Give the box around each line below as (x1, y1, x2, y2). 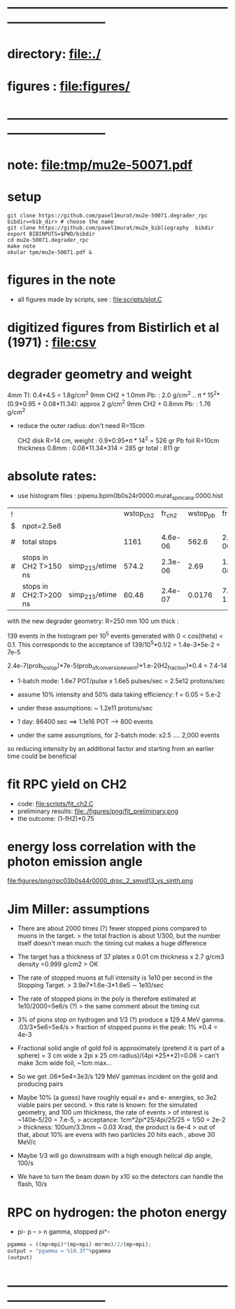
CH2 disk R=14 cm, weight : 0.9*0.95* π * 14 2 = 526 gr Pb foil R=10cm (17, 435, 220, 445)
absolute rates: (7, 468, 97, 484)
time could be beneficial (7, 752, 77, 760)
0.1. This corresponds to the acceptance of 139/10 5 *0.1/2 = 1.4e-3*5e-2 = (7, 639, 220, 649)
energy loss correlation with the (7, 838, 197, 854)
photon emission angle (7, 853, 143, 869)
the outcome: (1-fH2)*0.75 (17, 814, 94, 822)
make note (7, 243, 36, 250)
